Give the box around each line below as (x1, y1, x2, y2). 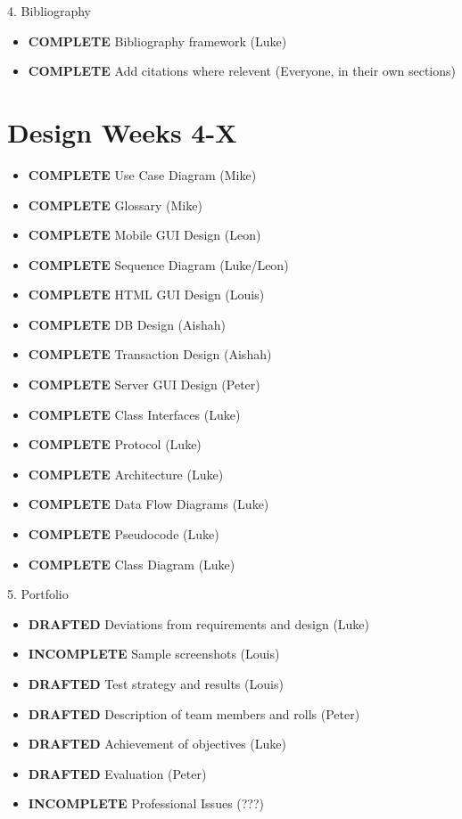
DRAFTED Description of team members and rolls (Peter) (28, 704, 360, 723)
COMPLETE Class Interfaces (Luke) (28, 405, 241, 423)
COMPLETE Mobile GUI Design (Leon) (28, 225, 261, 244)
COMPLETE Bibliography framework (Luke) (28, 31, 287, 50)
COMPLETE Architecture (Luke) (28, 464, 224, 483)
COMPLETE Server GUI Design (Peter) (28, 375, 260, 394)
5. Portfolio (7, 585, 69, 603)
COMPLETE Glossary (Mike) (28, 195, 202, 214)
